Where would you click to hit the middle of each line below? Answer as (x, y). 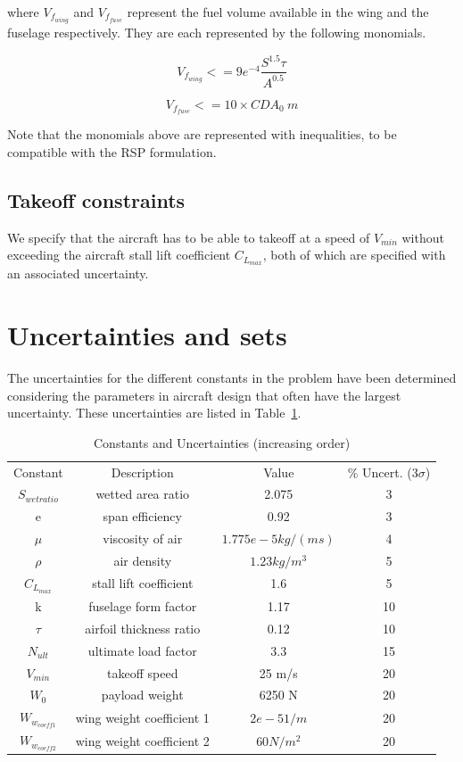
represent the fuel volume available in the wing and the (278, 12)
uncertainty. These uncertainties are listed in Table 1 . (154, 413)
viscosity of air (143, 538)
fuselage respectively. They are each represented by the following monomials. (217, 33)
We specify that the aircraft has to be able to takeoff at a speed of (189, 237)
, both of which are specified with (354, 255)
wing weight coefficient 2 (142, 740)
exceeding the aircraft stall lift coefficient (119, 255)
